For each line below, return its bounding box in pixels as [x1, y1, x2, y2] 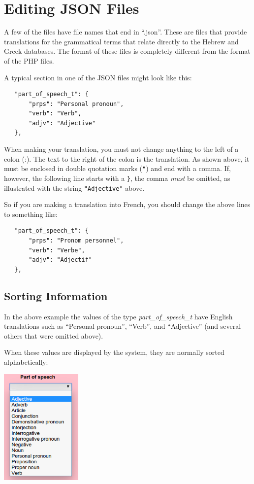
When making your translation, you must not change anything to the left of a [4, 144, 239, 154]
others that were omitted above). [4, 330, 103, 341]
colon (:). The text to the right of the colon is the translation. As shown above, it [4, 153, 250, 164]
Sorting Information [4, 288, 108, 303]
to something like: [4, 208, 58, 219]
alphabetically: [4, 356, 48, 367]
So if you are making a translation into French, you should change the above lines [4, 199, 251, 209]
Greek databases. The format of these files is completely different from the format [4, 46, 251, 56]
